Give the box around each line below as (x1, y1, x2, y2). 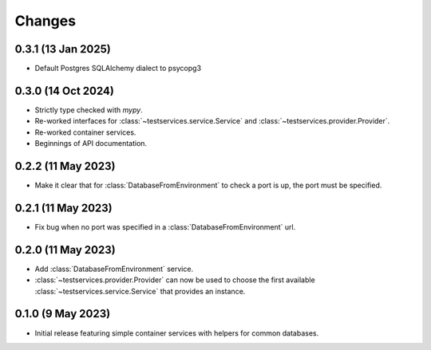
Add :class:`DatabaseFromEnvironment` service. (34, 264, 194, 273)
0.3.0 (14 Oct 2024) (14, 84, 115, 97)
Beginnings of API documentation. (34, 139, 148, 148)
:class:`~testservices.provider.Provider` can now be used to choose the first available (34, 275, 315, 285)
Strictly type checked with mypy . (34, 104, 143, 115)
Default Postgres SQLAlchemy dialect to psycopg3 (34, 64, 202, 73)
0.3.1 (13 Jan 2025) (14, 42, 111, 56)
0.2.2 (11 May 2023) (14, 159, 116, 173)
